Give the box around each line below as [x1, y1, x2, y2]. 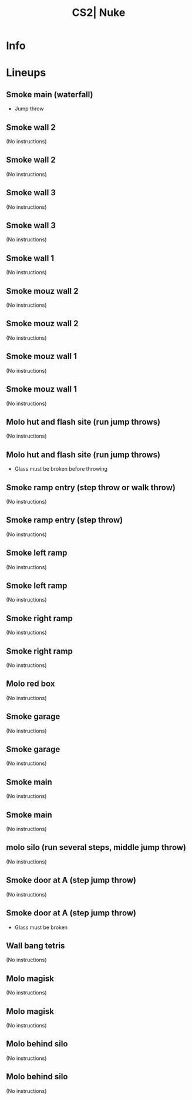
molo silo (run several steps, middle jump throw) [6, 842, 187, 852]
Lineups [6, 66, 46, 80]
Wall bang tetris [6, 941, 65, 951]
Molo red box [6, 679, 55, 689]
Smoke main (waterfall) [6, 89, 93, 100]
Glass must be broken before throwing [14, 465, 107, 472]
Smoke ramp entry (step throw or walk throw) [6, 482, 176, 492]
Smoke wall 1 [6, 253, 55, 263]
